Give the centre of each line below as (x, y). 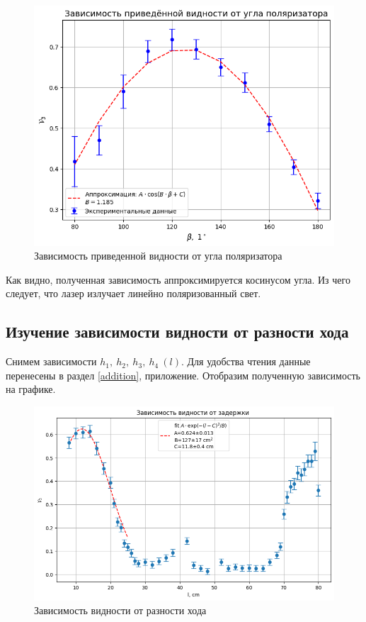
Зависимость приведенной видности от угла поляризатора (158, 256)
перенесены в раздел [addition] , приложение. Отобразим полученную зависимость (183, 375)
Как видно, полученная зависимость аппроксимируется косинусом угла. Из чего (178, 279)
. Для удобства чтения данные (246, 361)
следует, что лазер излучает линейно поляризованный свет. (133, 293)
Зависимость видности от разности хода (120, 610)
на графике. (31, 389)
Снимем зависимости (51, 361)
